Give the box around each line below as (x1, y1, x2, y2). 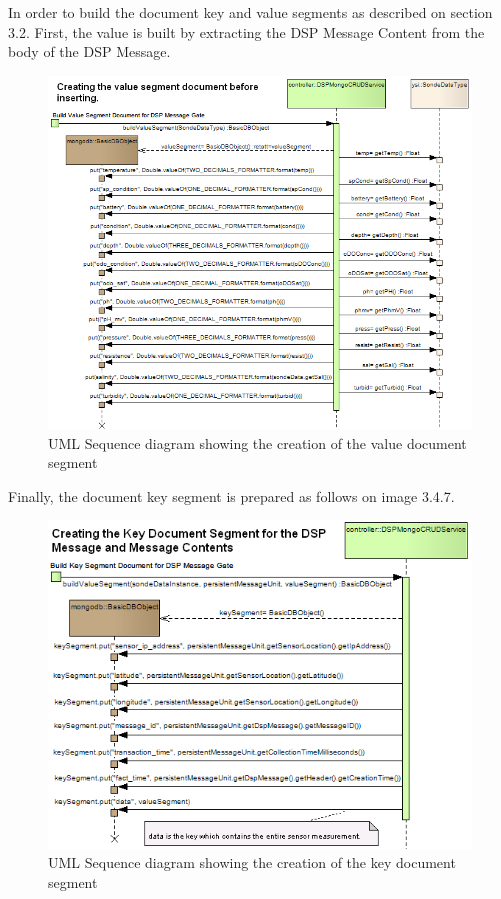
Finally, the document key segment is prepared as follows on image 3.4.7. (8, 485, 455, 506)
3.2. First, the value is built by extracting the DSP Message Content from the (8, 21, 485, 42)
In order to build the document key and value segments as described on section (8, 2, 493, 22)
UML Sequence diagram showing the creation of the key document (48, 852, 456, 873)
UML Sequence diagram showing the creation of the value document (48, 432, 467, 453)
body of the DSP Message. (8, 41, 171, 62)
